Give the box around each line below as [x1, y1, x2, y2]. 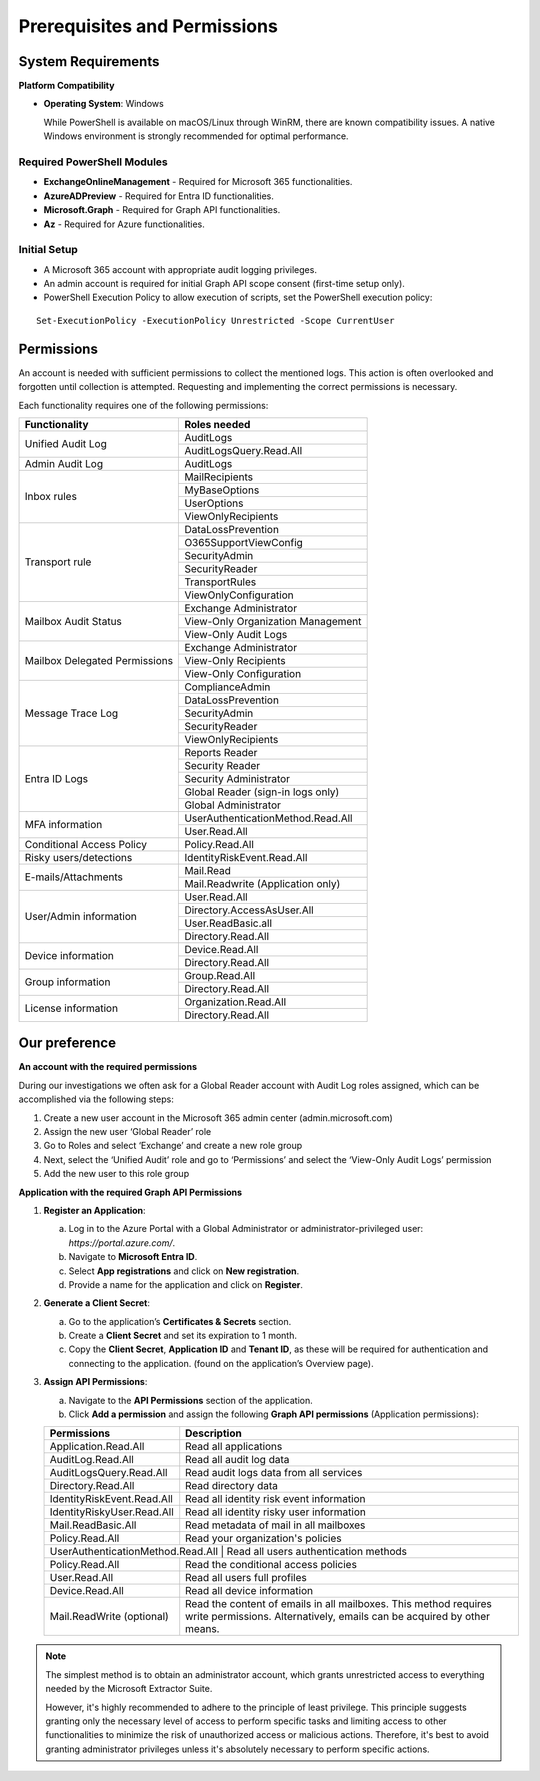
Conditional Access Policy [24, 837, 147, 851]
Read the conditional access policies [185, 1558, 357, 1572]
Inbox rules [24, 490, 77, 504]
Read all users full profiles [185, 1571, 307, 1585]
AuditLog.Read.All [49, 1453, 134, 1467]
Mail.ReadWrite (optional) [49, 1610, 169, 1624]
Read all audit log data [185, 1453, 290, 1467]
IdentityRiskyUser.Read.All [49, 1505, 174, 1519]
